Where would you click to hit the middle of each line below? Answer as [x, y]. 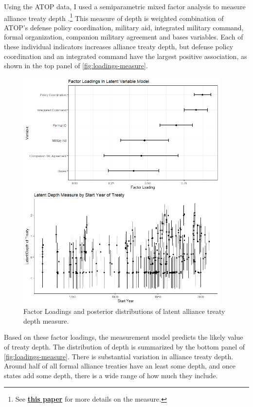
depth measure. [46, 320]
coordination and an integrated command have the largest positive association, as [126, 56]
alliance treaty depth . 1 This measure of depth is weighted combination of [114, 17]
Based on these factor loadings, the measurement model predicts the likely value [124, 337]
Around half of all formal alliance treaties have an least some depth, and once [120, 366]
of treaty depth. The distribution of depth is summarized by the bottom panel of [125, 347]
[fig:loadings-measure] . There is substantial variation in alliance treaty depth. [119, 356]
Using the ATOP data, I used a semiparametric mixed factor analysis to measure [125, 6]
